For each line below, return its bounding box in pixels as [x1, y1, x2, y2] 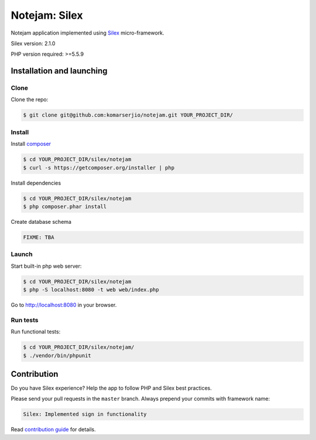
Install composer [11, 141, 51, 148]
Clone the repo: [11, 96, 49, 103]
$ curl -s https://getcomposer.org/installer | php [23, 164, 175, 171]
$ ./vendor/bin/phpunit [23, 352, 92, 359]
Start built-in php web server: [11, 262, 82, 270]
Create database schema [11, 218, 71, 225]
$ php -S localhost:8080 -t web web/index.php [23, 286, 159, 293]
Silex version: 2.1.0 [11, 40, 56, 47]
